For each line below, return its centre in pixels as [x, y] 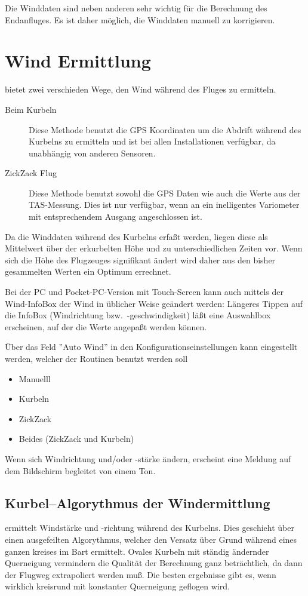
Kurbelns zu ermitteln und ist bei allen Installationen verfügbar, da [152, 141]
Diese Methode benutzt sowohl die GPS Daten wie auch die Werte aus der [165, 193]
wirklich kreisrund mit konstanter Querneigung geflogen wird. [117, 586]
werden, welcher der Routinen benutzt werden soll [96, 358]
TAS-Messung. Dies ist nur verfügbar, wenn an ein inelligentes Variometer [164, 205]
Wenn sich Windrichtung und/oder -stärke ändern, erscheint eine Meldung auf [148, 458]
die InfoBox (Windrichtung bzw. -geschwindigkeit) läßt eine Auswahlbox [138, 315]
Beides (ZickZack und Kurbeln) [76, 439]
